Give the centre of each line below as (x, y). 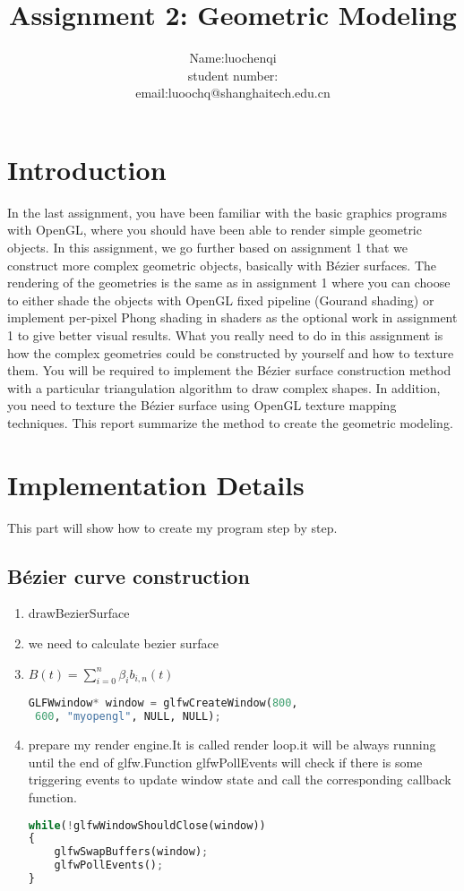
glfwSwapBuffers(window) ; (131, 852)
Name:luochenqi (233, 58)
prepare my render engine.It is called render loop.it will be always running (232, 745)
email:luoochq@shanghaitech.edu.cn (233, 93)
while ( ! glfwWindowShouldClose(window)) (147, 825)
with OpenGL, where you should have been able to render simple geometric (215, 230)
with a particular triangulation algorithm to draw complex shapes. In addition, (224, 387)
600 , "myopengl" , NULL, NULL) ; (128, 717)
